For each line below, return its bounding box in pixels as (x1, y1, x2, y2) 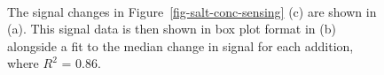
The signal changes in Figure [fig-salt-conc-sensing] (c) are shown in (7, 2, 377, 20)
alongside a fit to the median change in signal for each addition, (7, 36, 354, 55)
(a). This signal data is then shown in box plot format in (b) (7, 19, 336, 38)
